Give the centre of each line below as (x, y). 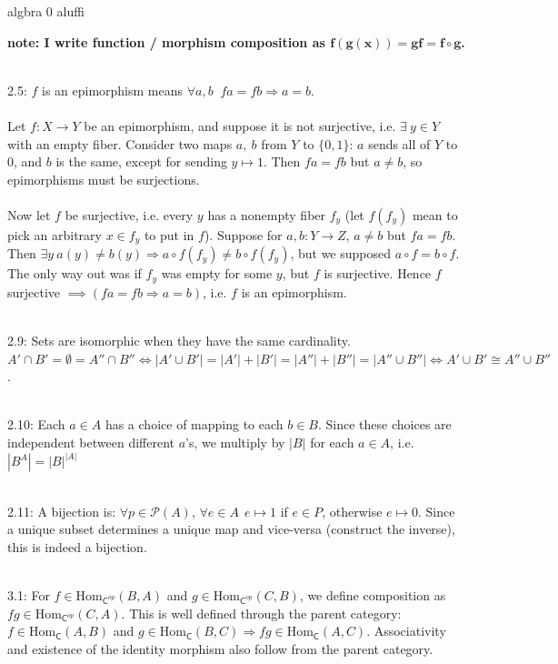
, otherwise (352, 511)
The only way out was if (75, 273)
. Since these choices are (385, 424)
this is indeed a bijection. (77, 546)
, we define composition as (373, 595)
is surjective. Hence (378, 273)
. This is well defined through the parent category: (261, 613)
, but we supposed (341, 253)
